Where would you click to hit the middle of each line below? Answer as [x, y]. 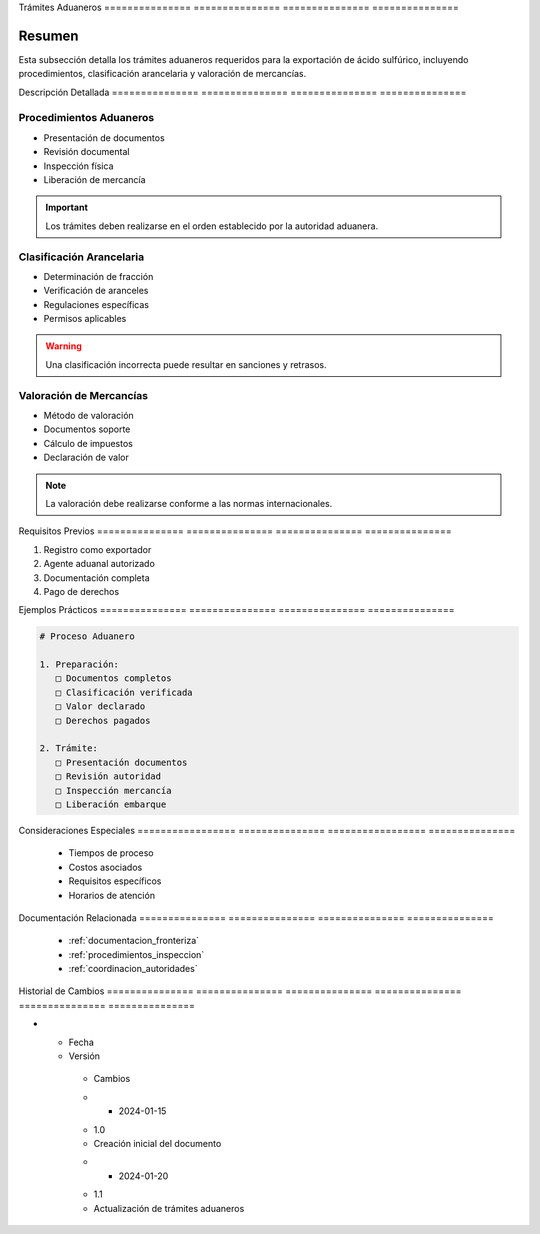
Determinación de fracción [98, 276]
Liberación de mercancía [94, 179]
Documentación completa [96, 577]
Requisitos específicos [115, 881]
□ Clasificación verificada [124, 692]
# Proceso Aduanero [87, 636]
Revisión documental [86, 152]
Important [67, 207]
